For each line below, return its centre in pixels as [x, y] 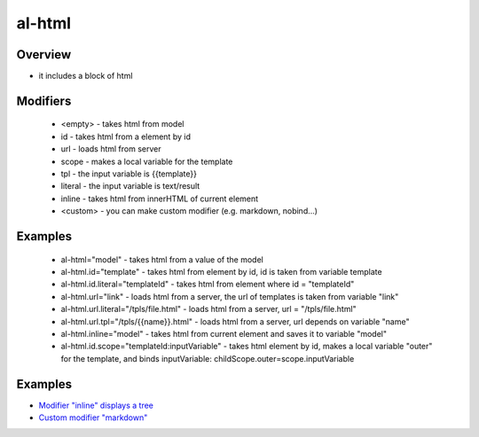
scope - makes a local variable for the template [147, 161]
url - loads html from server [111, 149]
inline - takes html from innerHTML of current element [160, 199]
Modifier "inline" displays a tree [96, 405]
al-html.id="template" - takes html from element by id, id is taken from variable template [221, 272]
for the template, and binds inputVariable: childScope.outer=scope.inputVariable [208, 358]
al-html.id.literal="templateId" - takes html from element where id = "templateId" [208, 285]
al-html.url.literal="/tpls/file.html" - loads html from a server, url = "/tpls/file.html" [208, 309]
